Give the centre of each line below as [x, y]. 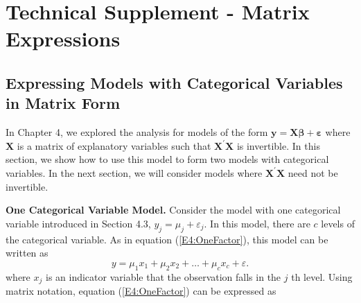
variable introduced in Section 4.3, [78, 223]
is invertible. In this [278, 145]
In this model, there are [260, 223]
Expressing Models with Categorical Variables [174, 82]
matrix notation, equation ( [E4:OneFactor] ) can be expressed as [141, 290]
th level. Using [322, 276]
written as [27, 253]
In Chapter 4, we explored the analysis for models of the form [137, 132]
